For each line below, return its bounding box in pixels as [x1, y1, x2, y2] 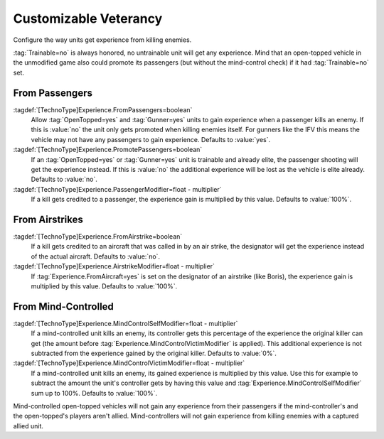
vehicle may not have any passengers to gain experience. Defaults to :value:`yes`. [31, 135, 271, 143]
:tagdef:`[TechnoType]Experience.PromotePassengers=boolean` [13, 146, 203, 154]
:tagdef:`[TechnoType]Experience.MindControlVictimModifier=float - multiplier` [13, 359, 245, 367]
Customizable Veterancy [13, 11, 163, 26]
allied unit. [13, 421, 44, 430]
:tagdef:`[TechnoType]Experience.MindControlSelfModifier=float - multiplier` [13, 319, 238, 327]
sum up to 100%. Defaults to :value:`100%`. [31, 389, 158, 397]
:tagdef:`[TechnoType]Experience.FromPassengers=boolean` [13, 105, 193, 114]
